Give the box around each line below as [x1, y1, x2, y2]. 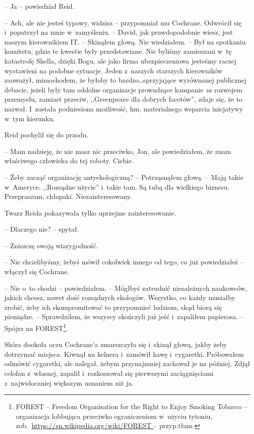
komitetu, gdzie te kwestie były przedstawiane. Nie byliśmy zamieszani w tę [4, 46, 232, 56]
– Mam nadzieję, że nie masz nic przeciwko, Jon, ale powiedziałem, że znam [4, 146, 231, 156]
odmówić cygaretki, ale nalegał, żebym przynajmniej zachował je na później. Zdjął [4, 358, 250, 369]
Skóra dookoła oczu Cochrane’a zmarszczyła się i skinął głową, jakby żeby [4, 339, 227, 349]
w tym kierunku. [4, 113, 55, 123]
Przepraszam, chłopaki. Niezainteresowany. [4, 191, 132, 201]
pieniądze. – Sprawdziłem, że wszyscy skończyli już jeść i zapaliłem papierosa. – [4, 311, 244, 322]
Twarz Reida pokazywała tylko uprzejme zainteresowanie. [4, 207, 176, 217]
